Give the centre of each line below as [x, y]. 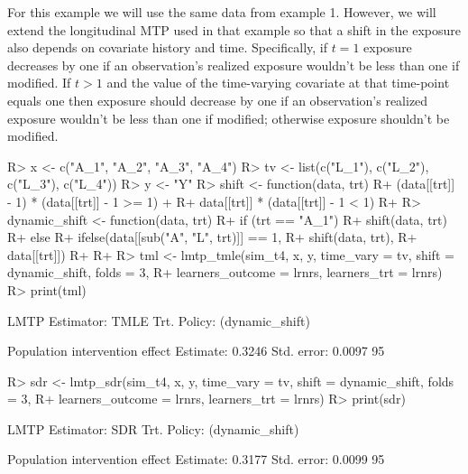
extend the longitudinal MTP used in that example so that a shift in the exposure [234, 29]
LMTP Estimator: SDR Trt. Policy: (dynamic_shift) [153, 428]
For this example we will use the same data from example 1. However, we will [222, 12]
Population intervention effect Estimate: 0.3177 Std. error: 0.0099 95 [196, 459]
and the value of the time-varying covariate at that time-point [278, 83]
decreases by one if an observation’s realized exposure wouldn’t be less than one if [234, 65]
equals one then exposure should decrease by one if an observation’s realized [218, 100]
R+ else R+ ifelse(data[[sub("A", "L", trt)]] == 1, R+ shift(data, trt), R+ [212, 237]
